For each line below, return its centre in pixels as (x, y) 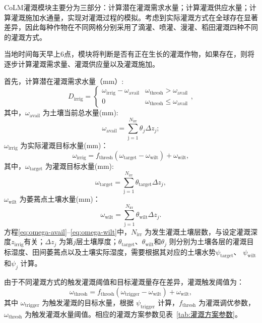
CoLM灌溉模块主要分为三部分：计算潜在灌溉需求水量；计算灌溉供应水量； (127, 7)
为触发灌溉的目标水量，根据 (88, 302)
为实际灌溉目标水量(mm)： (64, 145)
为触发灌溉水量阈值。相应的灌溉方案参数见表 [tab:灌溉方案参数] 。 (133, 314)
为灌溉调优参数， (227, 302)
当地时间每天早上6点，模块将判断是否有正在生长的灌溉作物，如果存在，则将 (129, 54)
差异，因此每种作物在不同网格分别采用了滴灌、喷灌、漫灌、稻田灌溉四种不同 (131, 27)
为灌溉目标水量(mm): (79, 166)
